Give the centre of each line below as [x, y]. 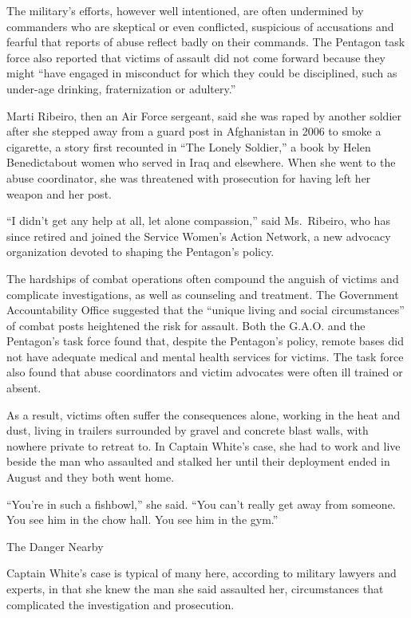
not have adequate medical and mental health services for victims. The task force [205, 356]
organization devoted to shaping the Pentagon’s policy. [140, 252]
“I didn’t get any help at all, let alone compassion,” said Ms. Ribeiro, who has [198, 220]
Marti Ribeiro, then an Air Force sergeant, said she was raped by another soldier [204, 115]
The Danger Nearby [55, 546]
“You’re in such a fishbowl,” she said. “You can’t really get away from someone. [201, 504]
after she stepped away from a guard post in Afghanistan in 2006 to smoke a [194, 131]
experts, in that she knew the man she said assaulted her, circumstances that [195, 588]
